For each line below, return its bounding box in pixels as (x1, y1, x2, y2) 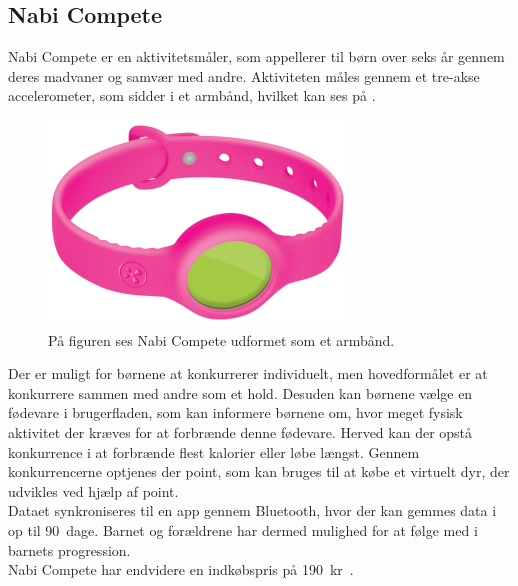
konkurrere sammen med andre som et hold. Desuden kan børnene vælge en (8, 382, 473, 403)
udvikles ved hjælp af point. (8, 480, 179, 501)
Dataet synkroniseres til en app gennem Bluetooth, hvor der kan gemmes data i (8, 500, 497, 521)
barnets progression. (8, 539, 131, 560)
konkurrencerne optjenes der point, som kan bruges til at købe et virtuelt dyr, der (8, 461, 510, 482)
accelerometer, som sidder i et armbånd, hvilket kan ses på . (8, 85, 376, 106)
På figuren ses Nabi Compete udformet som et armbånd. (48, 329, 395, 350)
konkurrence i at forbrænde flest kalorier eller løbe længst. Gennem (8, 441, 420, 462)
